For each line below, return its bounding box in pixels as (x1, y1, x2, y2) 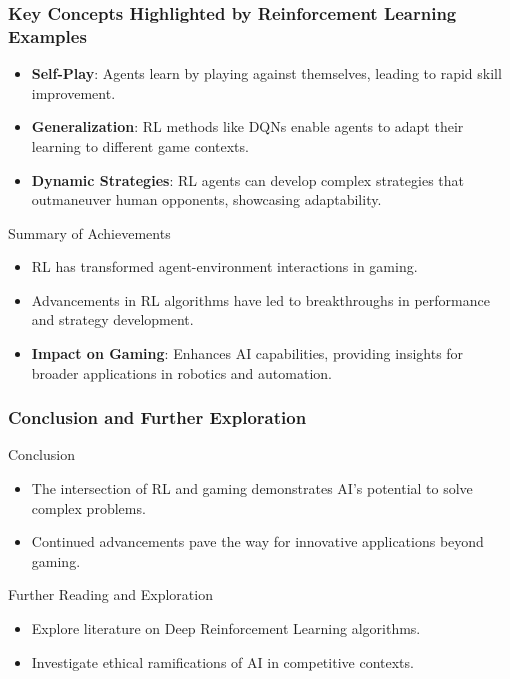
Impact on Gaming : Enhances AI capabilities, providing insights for (31, 343, 464, 364)
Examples (8, 23, 87, 48)
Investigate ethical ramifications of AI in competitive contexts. (31, 651, 414, 672)
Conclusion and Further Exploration (8, 405, 307, 430)
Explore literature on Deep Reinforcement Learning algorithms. (31, 618, 421, 639)
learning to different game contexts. (31, 135, 249, 156)
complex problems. (31, 497, 146, 518)
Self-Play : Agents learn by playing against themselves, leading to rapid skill (31, 63, 502, 84)
